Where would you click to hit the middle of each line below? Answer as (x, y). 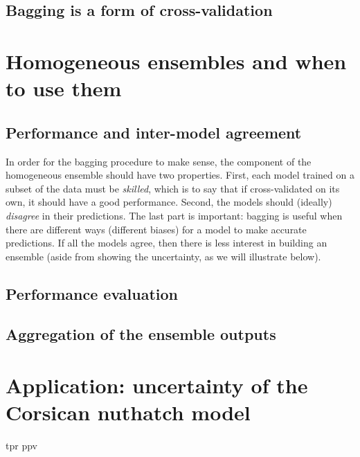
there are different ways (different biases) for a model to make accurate (156, 229)
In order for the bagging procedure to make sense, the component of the (159, 161)
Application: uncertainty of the (157, 385)
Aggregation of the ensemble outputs (141, 334)
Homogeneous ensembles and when (176, 61)
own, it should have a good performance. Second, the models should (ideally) (169, 202)
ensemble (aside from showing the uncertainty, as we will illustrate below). (163, 256)
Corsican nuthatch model (128, 412)
